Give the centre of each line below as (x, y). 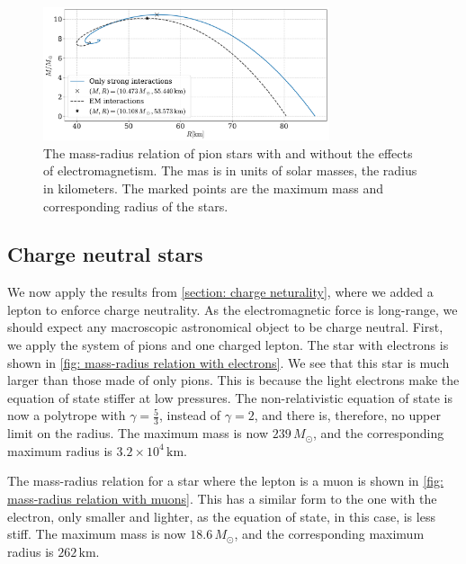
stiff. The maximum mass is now (97, 534)
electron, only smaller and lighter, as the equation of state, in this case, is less (221, 516)
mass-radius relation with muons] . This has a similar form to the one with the (222, 499)
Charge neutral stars (105, 254)
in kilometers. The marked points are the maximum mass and (213, 188)
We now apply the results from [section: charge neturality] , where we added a (220, 292)
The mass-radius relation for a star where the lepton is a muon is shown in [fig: (225, 481)
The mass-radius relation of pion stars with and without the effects (228, 152)
